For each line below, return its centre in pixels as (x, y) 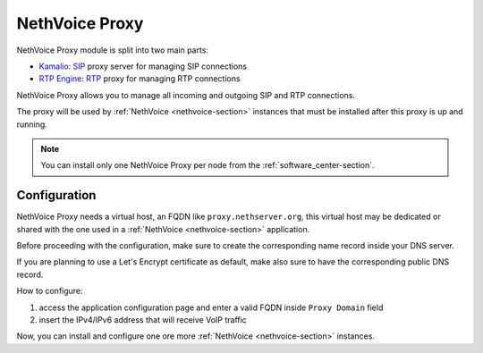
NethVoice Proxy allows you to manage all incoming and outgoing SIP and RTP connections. (186, 95)
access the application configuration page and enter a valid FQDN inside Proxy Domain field (211, 307)
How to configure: (50, 291)
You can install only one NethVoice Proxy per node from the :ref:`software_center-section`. (208, 165)
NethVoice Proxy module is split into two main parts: (113, 50)
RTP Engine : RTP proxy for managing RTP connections (140, 79)
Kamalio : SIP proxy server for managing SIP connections (143, 66)
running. (32, 124)
